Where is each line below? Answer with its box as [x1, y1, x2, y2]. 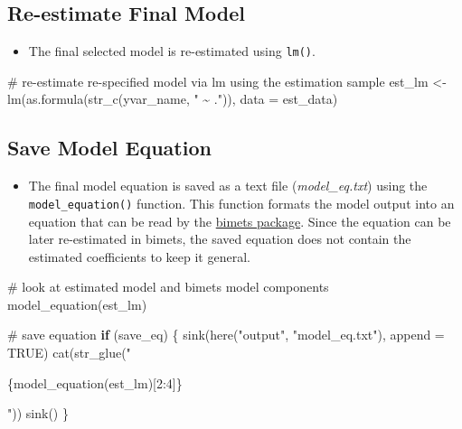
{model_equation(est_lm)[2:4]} [7, 373, 183, 392]
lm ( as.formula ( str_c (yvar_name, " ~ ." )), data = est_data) [7, 89, 338, 108]
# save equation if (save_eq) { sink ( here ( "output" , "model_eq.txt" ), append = [7, 325, 445, 344]
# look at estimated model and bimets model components [7, 277, 329, 296]
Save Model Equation [7, 134, 212, 162]
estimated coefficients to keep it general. [28, 247, 250, 266]
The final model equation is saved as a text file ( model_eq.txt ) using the [28, 176, 428, 195]
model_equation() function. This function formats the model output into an [28, 193, 455, 212]
